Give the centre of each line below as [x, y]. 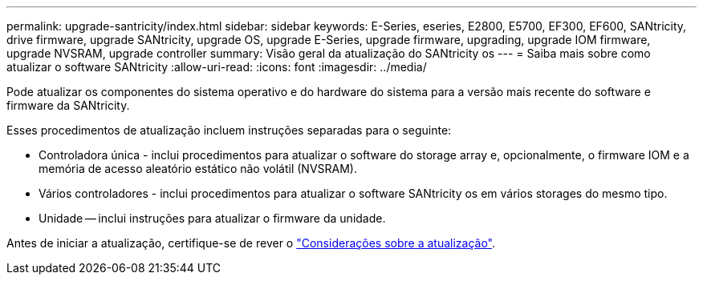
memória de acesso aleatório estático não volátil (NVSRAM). [198, 169]
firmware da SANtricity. [68, 105]
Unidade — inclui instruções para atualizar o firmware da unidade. [212, 218]
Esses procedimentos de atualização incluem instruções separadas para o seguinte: [229, 130]
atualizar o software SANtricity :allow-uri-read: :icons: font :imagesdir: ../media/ [217, 67]
